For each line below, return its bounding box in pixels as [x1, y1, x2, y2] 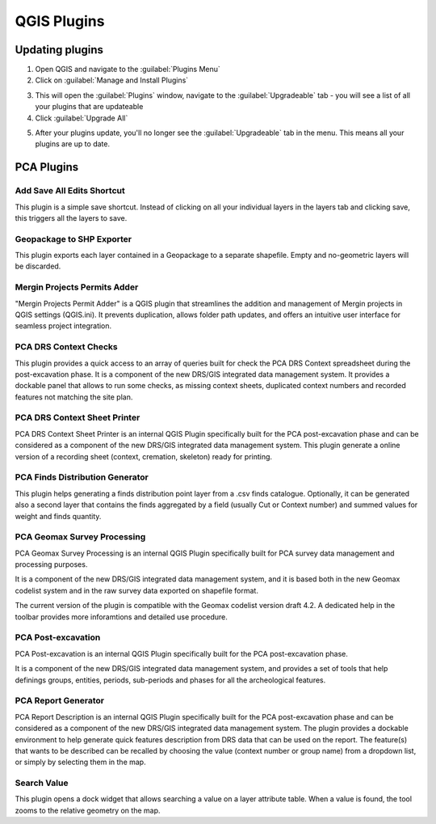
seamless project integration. [15, 321, 112, 331]
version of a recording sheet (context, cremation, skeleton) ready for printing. [15, 451, 273, 461]
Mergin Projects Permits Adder [15, 281, 139, 293]
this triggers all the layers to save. [15, 213, 128, 222]
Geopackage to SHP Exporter [15, 233, 132, 244]
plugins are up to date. [35, 139, 111, 149]
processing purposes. [15, 560, 88, 569]
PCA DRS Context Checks [15, 341, 118, 353]
